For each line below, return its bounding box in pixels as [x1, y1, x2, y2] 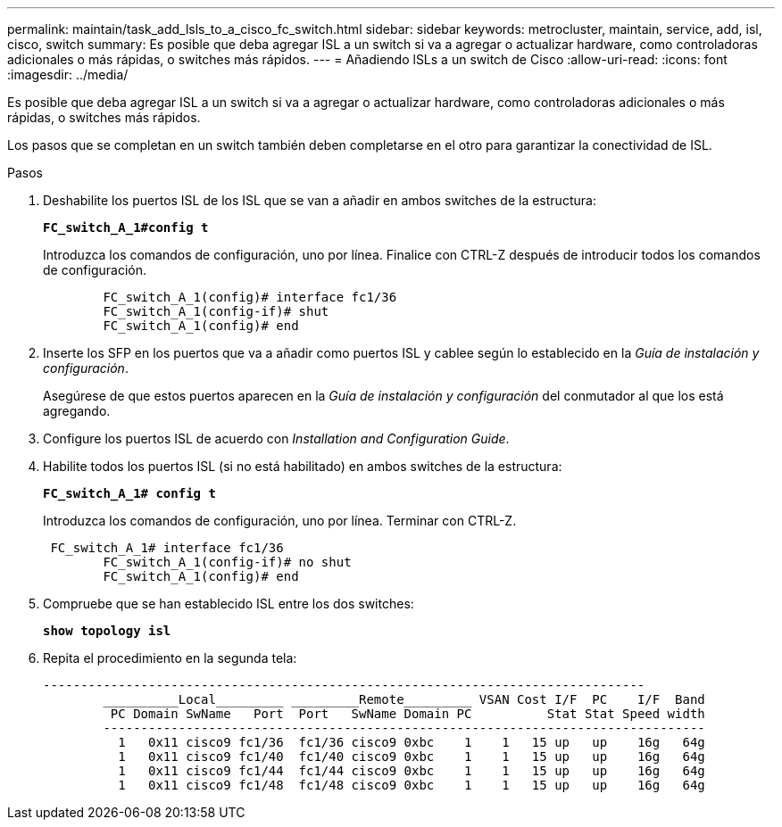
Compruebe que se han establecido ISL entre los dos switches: [43, 596, 414, 611]
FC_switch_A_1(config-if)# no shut [103, 555, 352, 569]
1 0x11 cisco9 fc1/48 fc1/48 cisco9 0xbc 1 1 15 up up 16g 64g [118, 778, 705, 792]
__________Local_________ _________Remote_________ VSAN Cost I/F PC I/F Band [103, 692, 705, 707]
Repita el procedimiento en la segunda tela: [43, 650, 297, 666]
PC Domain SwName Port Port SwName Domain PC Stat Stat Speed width [110, 707, 705, 721]
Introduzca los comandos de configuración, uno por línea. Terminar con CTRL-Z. [43, 513, 517, 528]
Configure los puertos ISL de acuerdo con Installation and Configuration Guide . [43, 431, 510, 446]
